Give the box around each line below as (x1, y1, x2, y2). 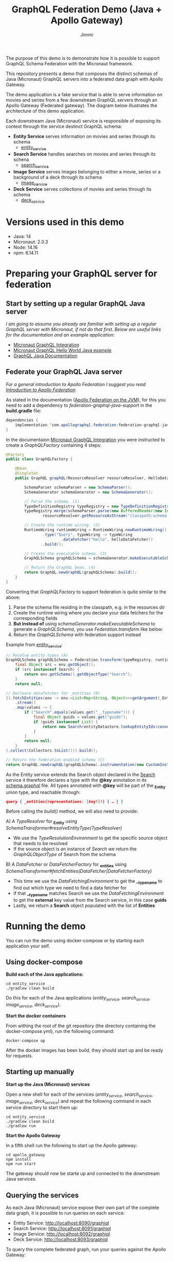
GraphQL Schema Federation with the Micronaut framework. (6, 60, 134, 66)
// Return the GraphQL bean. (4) (24, 565, 96, 570)
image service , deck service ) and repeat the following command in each (6, 1098, 151, 1105)
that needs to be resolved (13, 840, 68, 847)
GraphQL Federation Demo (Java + (11, 4, 162, 15)
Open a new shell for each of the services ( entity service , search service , (6, 1091, 153, 1098)
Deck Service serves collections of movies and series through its (13, 186, 152, 192)
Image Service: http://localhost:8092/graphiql (13, 1231, 110, 1237)
